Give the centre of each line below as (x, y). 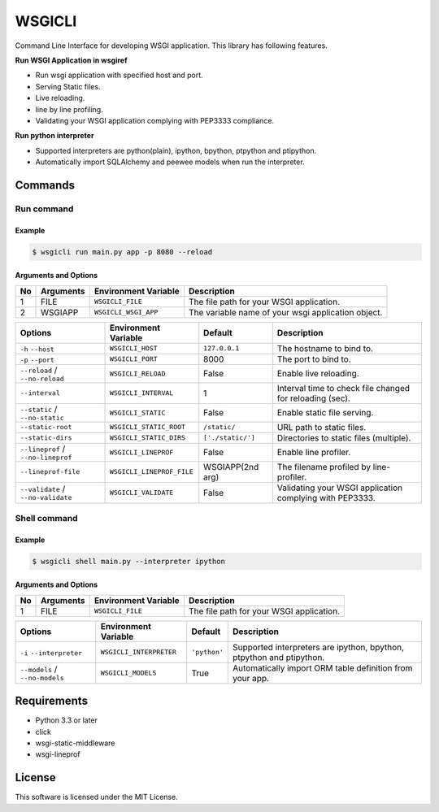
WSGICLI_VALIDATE (141, 493)
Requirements (52, 701)
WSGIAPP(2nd (231, 467)
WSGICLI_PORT (133, 359)
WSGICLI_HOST (133, 348)
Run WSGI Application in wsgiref (71, 60)
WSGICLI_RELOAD (137, 373)
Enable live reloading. (318, 374)
